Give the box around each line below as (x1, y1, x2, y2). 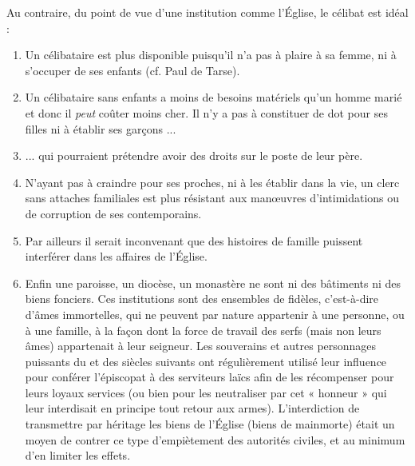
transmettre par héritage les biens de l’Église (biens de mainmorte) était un (25, 416, 395, 432)
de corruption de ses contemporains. (25, 205, 202, 221)
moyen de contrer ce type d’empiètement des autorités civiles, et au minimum (25, 431, 405, 448)
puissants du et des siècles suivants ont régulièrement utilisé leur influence (25, 352, 387, 369)
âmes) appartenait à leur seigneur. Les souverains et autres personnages (25, 337, 377, 354)
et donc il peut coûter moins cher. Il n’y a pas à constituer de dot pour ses (25, 104, 388, 121)
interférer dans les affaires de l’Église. (25, 248, 207, 265)
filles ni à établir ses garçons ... (25, 120, 176, 137)
